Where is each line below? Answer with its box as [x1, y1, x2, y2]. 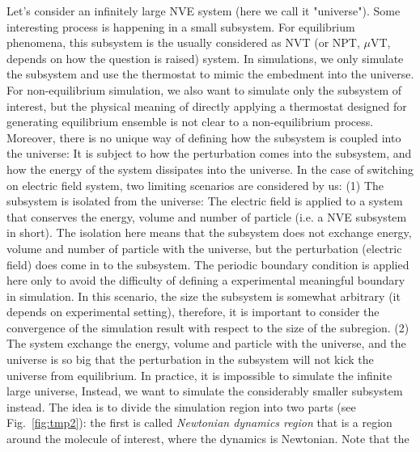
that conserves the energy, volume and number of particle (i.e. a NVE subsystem [6, 208, 407, 225]
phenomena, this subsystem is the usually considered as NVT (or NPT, [6, 34, 360, 51]
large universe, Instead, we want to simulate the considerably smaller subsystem [6, 382, 403, 399]
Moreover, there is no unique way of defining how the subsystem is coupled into [6, 129, 401, 146]
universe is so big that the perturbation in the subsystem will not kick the [6, 351, 374, 368]
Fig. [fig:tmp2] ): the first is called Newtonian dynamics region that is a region [6, 414, 392, 431]
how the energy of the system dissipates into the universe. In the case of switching [6, 160, 414, 177]
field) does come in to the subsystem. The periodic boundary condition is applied [6, 256, 409, 272]
